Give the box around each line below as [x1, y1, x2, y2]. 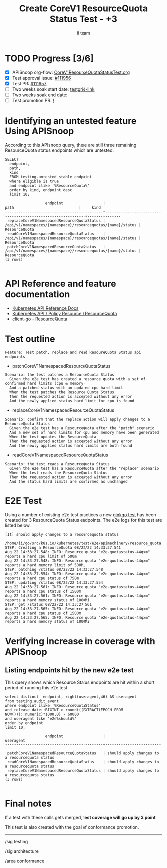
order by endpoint [5, 720, 43, 725]
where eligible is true [9, 179, 59, 184]
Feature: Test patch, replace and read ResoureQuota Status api [5, 350, 141, 355]
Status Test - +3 [49, 13, 118, 25]
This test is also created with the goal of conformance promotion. [5, 824, 139, 830]
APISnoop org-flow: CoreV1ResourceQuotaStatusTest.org [12, 69, 130, 75]
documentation [5, 289, 70, 300]
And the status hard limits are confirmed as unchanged [9, 479, 128, 484]
